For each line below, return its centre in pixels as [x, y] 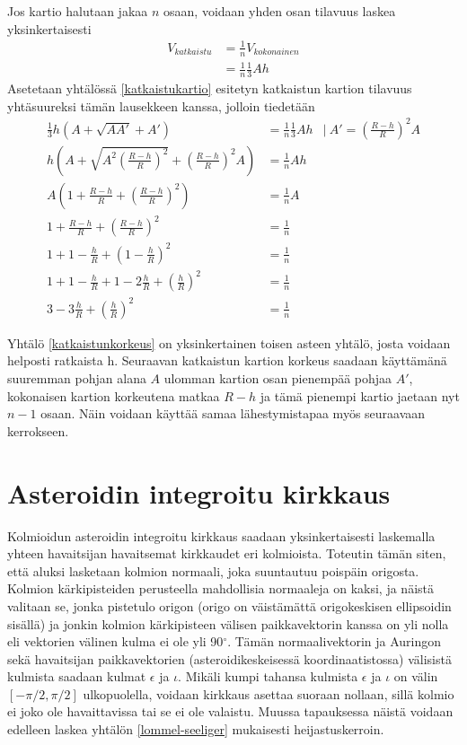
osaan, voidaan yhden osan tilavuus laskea [280, 11]
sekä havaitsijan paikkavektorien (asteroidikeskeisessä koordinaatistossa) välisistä [229, 658]
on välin [416, 676]
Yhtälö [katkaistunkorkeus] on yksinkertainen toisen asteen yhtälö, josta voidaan [229, 342]
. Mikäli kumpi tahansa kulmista [268, 676]
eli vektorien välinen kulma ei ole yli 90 [115, 641]
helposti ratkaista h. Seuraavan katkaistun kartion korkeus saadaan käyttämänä [227, 360]
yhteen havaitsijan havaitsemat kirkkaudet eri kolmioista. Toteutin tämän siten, [227, 553]
